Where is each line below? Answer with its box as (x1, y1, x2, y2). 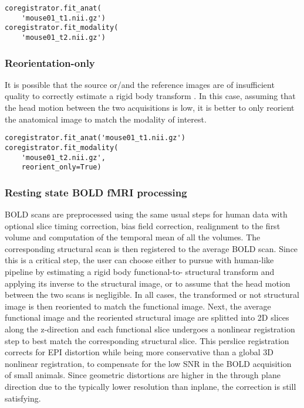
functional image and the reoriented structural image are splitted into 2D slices (5, 311, 289, 324)
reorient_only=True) (21, 163, 102, 172)
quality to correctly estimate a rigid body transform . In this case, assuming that (5, 90, 296, 102)
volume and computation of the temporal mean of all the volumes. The (5, 231, 261, 243)
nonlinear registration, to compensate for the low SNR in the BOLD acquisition (5, 357, 292, 369)
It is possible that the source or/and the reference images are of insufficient (5, 78, 275, 90)
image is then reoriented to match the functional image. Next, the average (5, 300, 271, 312)
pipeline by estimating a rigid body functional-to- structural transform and (5, 266, 275, 278)
